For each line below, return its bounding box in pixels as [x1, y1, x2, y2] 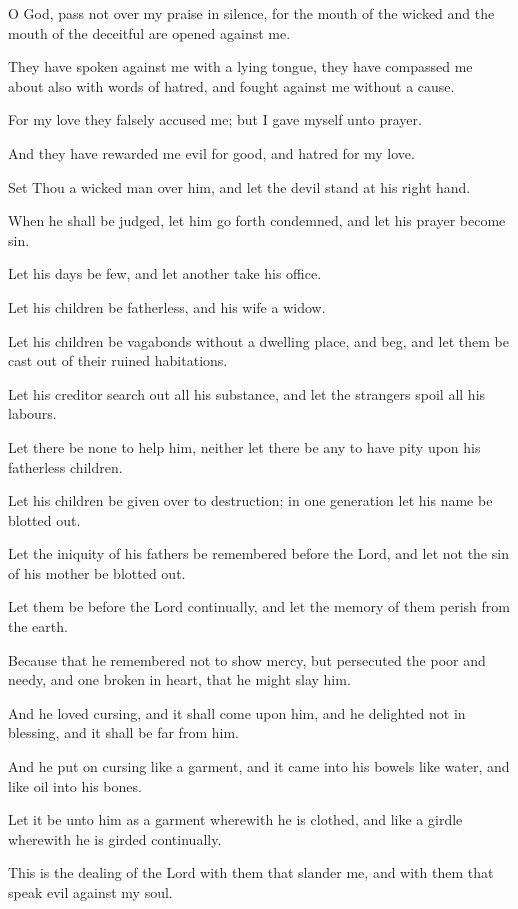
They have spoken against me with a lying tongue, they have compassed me [8, 56, 473, 77]
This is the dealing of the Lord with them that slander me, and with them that [8, 862, 494, 883]
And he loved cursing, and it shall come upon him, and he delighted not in [8, 702, 466, 723]
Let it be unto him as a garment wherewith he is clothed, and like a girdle [8, 809, 463, 830]
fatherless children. [8, 456, 123, 477]
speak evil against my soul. [8, 882, 173, 902]
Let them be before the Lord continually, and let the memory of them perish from [8, 596, 510, 617]
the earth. [8, 616, 68, 637]
